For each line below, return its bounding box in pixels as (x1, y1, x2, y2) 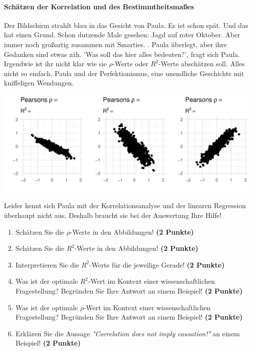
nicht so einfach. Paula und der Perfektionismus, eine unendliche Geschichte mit (4, 68, 244, 78)
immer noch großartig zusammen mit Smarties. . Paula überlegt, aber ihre (4, 39, 227, 49)
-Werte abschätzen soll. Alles (158, 58, 245, 69)
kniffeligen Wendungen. (4, 78, 74, 88)
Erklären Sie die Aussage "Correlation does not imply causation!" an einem (15, 328, 240, 338)
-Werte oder (112, 58, 149, 69)
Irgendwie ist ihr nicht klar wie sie (4, 58, 107, 69)
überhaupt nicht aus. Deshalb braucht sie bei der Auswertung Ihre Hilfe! (4, 210, 222, 220)
